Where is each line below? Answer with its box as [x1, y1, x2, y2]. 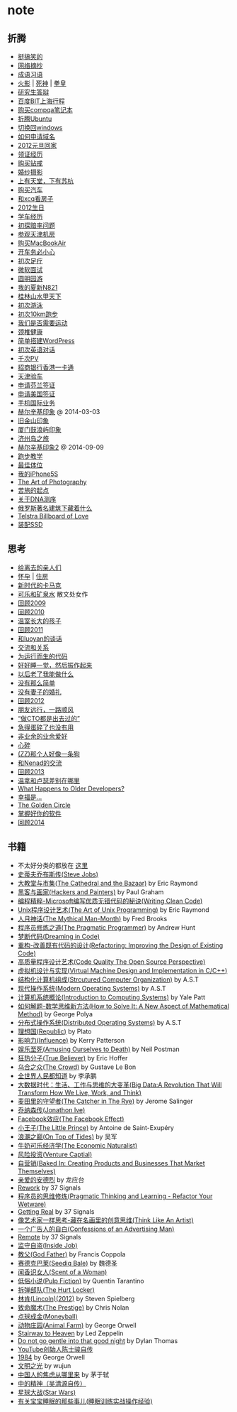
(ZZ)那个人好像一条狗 [17, 749, 80, 758]
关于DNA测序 [17, 495, 57, 503]
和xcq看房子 [17, 195, 54, 202]
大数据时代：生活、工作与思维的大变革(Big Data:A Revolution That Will [17, 1080, 222, 1089]
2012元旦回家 [17, 141, 57, 149]
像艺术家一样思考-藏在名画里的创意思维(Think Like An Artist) [17, 1215, 194, 1224]
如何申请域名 [17, 132, 55, 141]
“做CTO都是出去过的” [17, 714, 80, 722]
